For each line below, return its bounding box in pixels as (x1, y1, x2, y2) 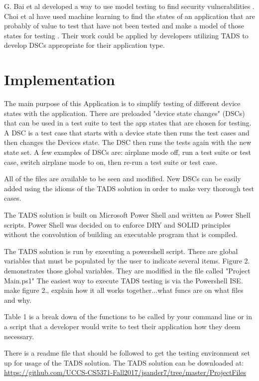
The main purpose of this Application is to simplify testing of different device (4, 98, 241, 109)
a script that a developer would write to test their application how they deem (4, 321, 241, 331)
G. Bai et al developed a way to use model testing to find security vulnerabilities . (4, 1, 255, 11)
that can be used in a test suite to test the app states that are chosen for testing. (4, 118, 252, 128)
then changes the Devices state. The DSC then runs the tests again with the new (4, 137, 252, 147)
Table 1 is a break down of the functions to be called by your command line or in (4, 311, 253, 322)
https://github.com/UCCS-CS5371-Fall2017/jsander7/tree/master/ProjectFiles (4, 367, 247, 378)
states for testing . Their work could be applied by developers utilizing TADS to (4, 30, 249, 40)
